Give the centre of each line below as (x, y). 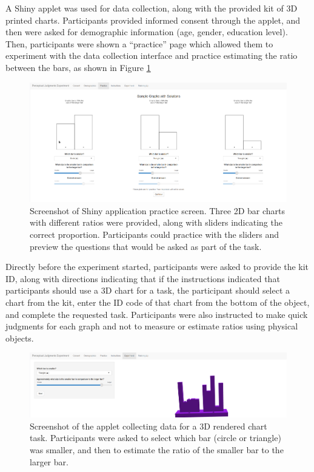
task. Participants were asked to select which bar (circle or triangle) (155, 438)
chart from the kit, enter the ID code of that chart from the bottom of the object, (158, 302)
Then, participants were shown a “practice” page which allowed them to (139, 43)
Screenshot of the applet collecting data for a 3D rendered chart (149, 426)
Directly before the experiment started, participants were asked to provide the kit (157, 267)
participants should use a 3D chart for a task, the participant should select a (148, 290)
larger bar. (49, 461)
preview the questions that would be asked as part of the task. (146, 246)
